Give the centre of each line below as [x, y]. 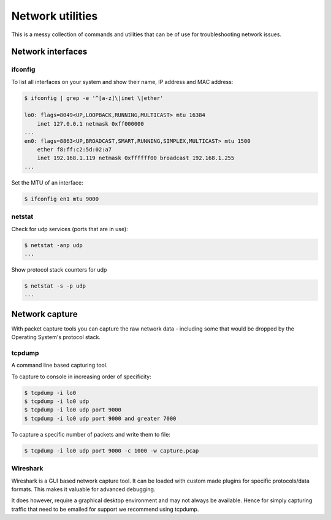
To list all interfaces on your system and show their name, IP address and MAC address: [122, 82]
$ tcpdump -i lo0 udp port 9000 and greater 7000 [100, 418]
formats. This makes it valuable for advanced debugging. [83, 489]
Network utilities [55, 16]
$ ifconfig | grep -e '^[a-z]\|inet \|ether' [94, 98]
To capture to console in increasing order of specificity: [81, 377]
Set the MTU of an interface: [48, 182]
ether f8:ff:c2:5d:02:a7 [74, 150]
